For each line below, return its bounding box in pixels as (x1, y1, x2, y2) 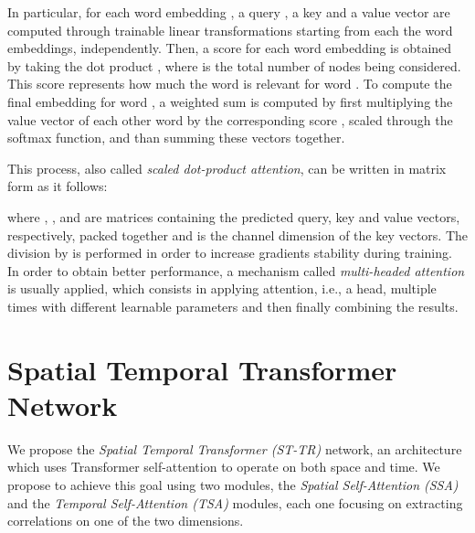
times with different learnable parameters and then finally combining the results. (7, 296, 459, 315)
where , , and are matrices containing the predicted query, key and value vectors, (7, 207, 460, 226)
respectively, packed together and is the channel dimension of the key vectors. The (7, 225, 468, 244)
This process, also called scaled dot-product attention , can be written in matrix (7, 158, 447, 177)
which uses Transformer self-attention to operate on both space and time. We (7, 457, 440, 476)
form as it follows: (7, 176, 108, 196)
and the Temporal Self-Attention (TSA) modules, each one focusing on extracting (7, 493, 463, 512)
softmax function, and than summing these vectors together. (7, 128, 345, 147)
